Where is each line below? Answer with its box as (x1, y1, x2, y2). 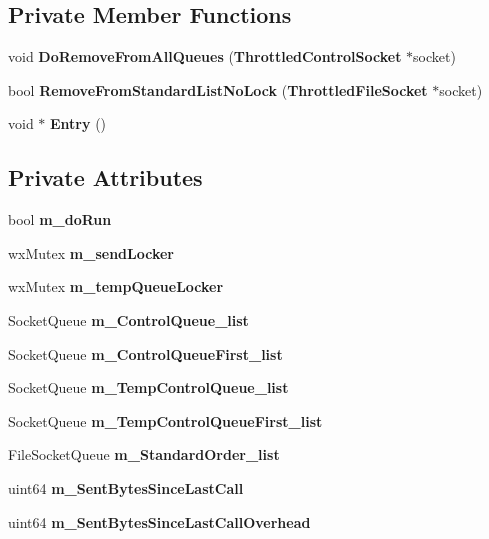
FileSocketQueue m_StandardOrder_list (8, 444, 280, 465)
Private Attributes (8, 162, 203, 193)
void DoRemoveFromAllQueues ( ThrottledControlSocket (8, 46, 402, 67)
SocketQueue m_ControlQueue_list (8, 309, 249, 330)
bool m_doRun (8, 209, 112, 230)
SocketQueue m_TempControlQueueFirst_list (8, 410, 323, 431)
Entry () (50, 113, 107, 134)
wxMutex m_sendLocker (8, 242, 175, 263)
